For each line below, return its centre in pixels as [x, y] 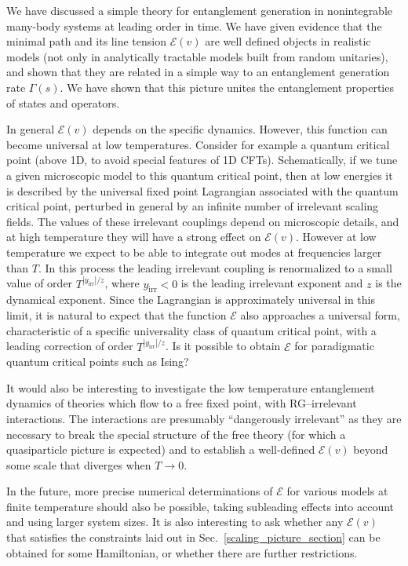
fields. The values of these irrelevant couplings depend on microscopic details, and [203, 221]
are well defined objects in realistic [288, 41]
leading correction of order [70, 346]
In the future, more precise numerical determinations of [140, 491]
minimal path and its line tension [86, 41]
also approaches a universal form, [320, 314]
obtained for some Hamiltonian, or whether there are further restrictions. [182, 552]
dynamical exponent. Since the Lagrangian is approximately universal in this [191, 299]
